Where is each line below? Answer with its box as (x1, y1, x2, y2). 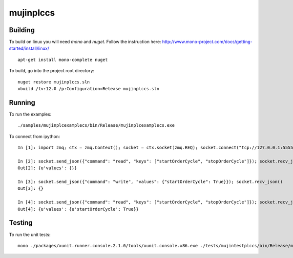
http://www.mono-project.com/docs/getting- (162, 39, 252, 45)
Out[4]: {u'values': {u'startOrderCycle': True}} (18, 206, 139, 212)
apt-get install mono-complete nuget (18, 57, 108, 62)
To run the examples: (9, 111, 52, 117)
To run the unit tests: (9, 232, 51, 238)
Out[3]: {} (18, 186, 44, 191)
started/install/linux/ (9, 45, 50, 51)
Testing (9, 218, 33, 227)
